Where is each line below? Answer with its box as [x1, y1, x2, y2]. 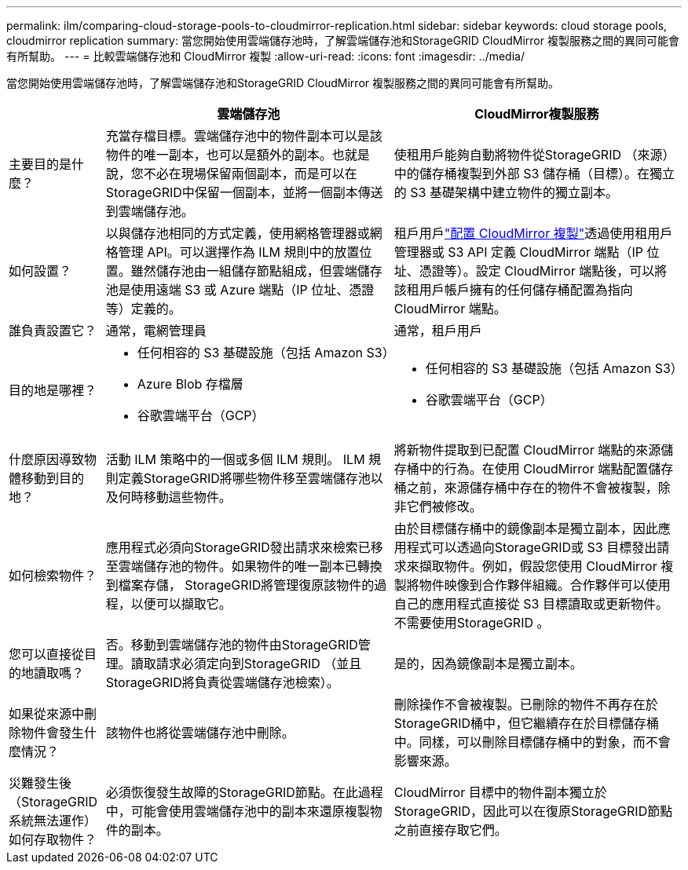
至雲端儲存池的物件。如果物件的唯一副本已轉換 [105, 558, 382, 574]
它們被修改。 [406, 499, 482, 514]
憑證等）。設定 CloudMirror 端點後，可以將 [419, 263, 668, 279]
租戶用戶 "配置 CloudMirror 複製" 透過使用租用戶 [393, 225, 673, 241]
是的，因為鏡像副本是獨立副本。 [393, 656, 583, 671]
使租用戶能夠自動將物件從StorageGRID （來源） [393, 147, 675, 163]
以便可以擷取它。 [130, 596, 232, 612]
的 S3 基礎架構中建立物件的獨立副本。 [393, 185, 618, 200]
